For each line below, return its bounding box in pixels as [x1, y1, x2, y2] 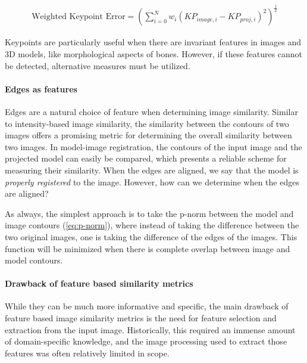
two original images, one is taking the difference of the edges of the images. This [5, 230, 297, 243]
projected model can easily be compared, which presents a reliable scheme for [5, 152, 287, 165]
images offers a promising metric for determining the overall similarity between [5, 129, 292, 141]
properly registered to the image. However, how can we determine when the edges [5, 175, 299, 188]
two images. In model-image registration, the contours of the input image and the [5, 140, 302, 153]
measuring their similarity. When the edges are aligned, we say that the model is [5, 163, 299, 176]
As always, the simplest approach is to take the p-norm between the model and [5, 207, 294, 219]
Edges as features [5, 82, 77, 95]
